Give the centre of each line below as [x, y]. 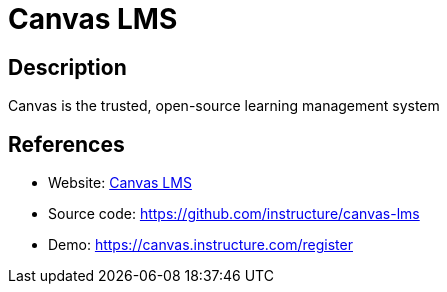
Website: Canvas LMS [120, 183]
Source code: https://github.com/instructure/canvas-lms [234, 214]
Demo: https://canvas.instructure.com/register [200, 245]
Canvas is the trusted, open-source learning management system [224, 106]
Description [67, 67]
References [66, 144]
